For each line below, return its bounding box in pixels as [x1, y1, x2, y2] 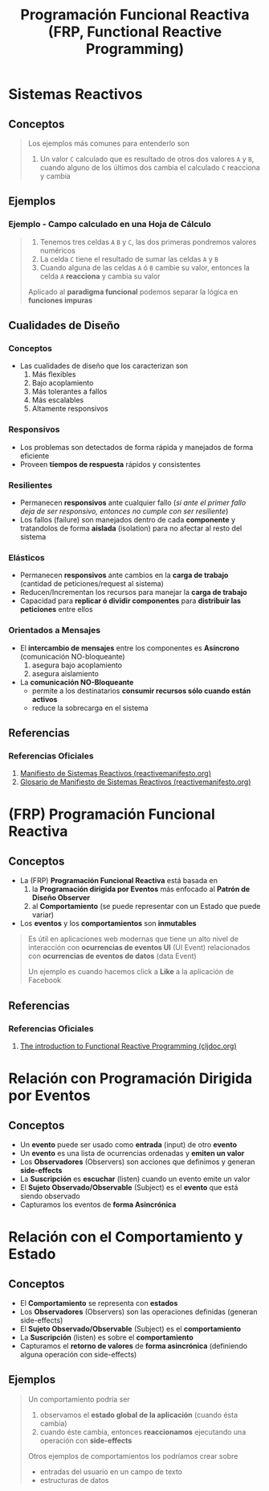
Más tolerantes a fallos [31, 386, 108, 396]
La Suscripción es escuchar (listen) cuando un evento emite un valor [19, 1174, 251, 1183]
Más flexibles [31, 370, 76, 379]
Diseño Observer [31, 893, 91, 902]
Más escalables [31, 395, 84, 405]
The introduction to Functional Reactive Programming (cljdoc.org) [19, 1041, 237, 1051]
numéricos [39, 246, 76, 255]
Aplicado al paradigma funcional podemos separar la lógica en [27, 287, 238, 296]
